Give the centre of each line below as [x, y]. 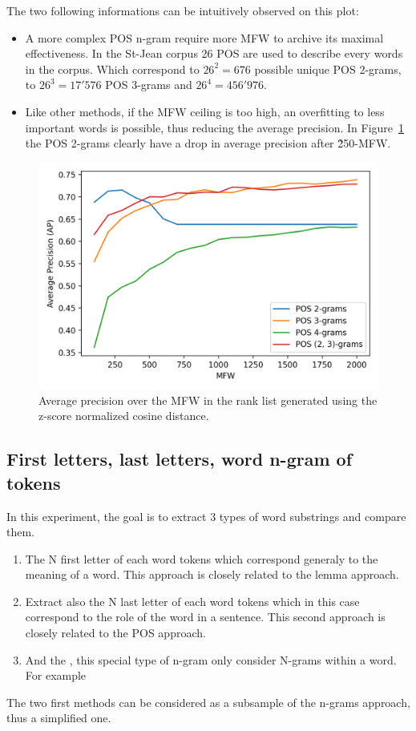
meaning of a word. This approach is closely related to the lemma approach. [212, 574]
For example [56, 675]
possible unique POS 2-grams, [328, 69]
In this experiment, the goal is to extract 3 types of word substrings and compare [206, 516]
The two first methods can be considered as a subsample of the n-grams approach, [208, 702]
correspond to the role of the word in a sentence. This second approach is [205, 617]
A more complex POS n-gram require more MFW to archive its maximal [204, 37]
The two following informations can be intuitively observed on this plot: [183, 10]
